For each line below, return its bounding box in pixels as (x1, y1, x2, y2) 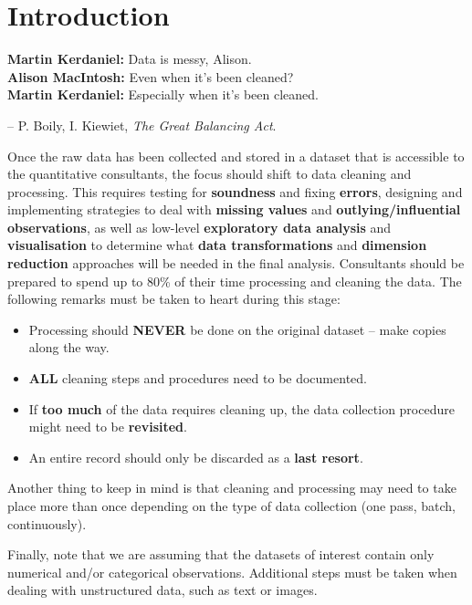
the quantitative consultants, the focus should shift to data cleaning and (7, 164, 412, 183)
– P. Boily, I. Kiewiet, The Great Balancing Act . (7, 115, 277, 134)
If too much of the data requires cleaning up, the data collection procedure (28, 399, 455, 418)
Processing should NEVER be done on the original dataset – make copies (28, 319, 446, 339)
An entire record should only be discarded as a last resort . (28, 447, 363, 466)
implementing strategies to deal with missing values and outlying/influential (7, 200, 461, 219)
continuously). (7, 514, 87, 533)
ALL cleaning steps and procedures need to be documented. (28, 369, 367, 388)
